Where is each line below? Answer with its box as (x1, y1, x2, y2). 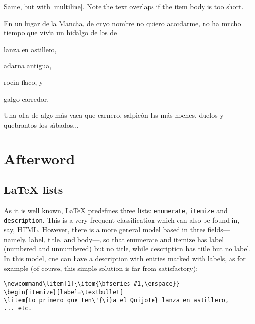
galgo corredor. (4, 93, 49, 104)
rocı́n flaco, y (4, 77, 43, 87)
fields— (207, 224, 230, 235)
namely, (4, 234, 27, 244)
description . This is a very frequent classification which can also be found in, (4, 215, 240, 225)
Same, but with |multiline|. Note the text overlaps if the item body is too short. (4, 1, 244, 11)
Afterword (4, 148, 75, 168)
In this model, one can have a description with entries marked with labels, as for (4, 253, 246, 264)
